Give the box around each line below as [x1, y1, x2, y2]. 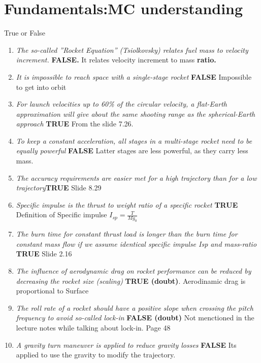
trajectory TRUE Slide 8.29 [16, 182, 102, 193]
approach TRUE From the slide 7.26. [16, 118, 134, 129]
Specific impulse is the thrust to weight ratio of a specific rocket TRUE [16, 199, 238, 210]
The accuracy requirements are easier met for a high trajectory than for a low [16, 172, 257, 183]
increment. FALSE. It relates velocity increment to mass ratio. [16, 54, 216, 65]
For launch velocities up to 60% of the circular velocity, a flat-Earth [16, 98, 227, 109]
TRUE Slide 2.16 [16, 248, 72, 259]
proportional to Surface [16, 285, 89, 296]
